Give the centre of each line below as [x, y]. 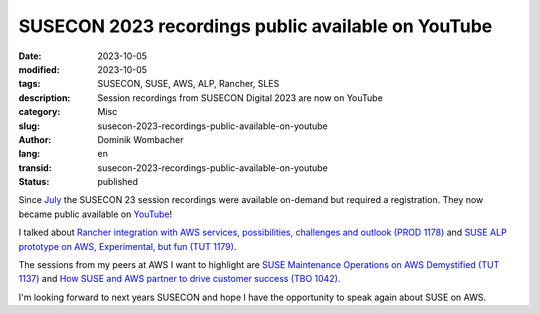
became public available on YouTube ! [95, 214]
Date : [30, 56]
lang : [29, 154]
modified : [39, 69]
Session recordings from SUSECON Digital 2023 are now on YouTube [240, 97]
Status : [34, 182]
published [118, 182]
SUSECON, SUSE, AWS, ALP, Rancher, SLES [188, 84]
